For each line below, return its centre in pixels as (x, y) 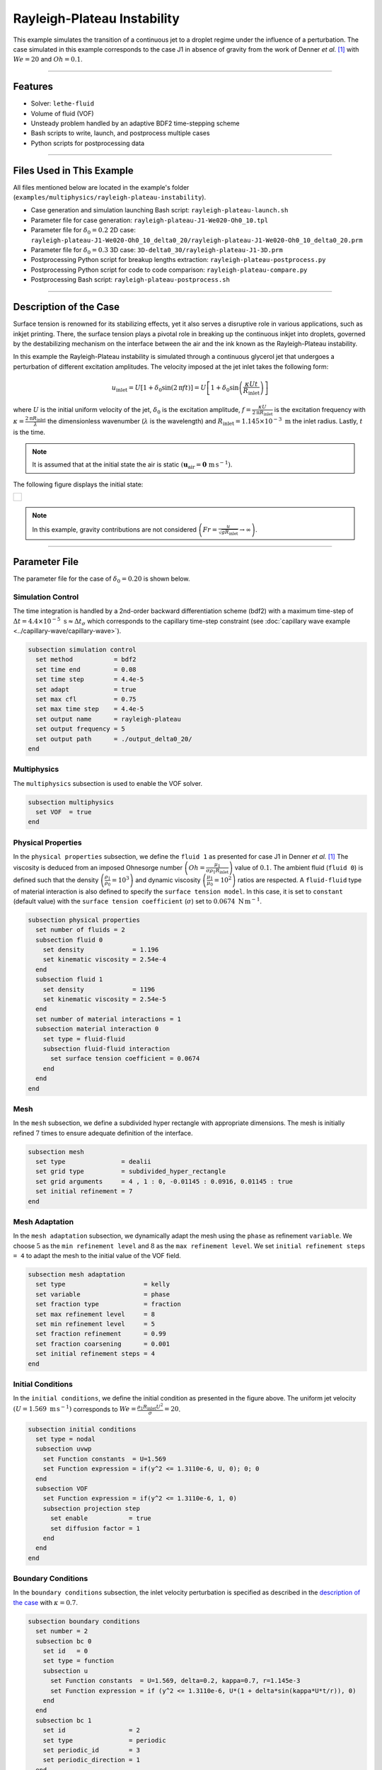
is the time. (29, 432)
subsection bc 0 (64, 1641)
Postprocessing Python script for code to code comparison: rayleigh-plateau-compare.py (169, 270)
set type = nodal (65, 1439)
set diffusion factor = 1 (95, 1528)
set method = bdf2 (86, 660)
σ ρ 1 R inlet (218, 871)
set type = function (79, 1661)
